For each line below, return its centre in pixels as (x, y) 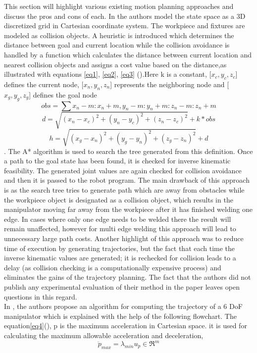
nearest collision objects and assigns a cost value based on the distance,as (115, 64)
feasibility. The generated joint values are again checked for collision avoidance (123, 170)
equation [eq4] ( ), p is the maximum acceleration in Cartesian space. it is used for (126, 326)
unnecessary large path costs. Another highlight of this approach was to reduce (124, 238)
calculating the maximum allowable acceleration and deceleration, (104, 335)
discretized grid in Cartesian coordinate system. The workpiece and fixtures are (125, 25)
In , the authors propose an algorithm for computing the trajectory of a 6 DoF (123, 306)
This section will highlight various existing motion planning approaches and (119, 6)
